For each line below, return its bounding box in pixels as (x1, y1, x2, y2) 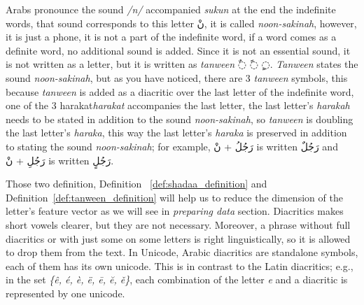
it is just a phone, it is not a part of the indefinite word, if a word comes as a (6, 29, 337, 44)
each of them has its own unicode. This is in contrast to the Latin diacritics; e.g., (6, 258, 353, 273)
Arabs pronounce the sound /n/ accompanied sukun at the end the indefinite (6, 2, 336, 16)
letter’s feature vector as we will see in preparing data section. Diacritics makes (6, 204, 344, 218)
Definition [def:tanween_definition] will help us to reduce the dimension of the (6, 190, 343, 204)
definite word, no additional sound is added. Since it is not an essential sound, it (6, 43, 351, 57)
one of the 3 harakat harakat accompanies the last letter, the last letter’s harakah (6, 98, 350, 113)
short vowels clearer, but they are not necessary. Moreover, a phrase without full (6, 217, 351, 232)
